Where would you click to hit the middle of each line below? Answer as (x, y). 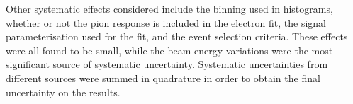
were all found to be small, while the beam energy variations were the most (169, 50)
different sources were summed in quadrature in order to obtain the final (163, 77)
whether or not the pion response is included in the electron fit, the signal (166, 22)
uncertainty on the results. (63, 92)
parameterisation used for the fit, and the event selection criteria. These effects (177, 36)
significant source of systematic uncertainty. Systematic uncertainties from (167, 64)
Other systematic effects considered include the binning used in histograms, (169, 8)
